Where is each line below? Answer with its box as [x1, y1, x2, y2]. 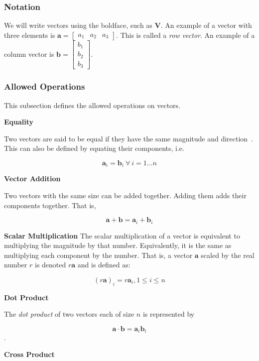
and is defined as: [77, 259, 130, 270]
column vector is [4, 48, 54, 59]
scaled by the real [201, 249, 255, 260]
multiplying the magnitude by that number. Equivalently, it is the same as [4, 240, 232, 250]
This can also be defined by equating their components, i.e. [4, 143, 184, 153]
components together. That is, [4, 200, 96, 210]
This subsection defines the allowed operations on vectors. [4, 100, 181, 110]
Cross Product [4, 349, 55, 359]
